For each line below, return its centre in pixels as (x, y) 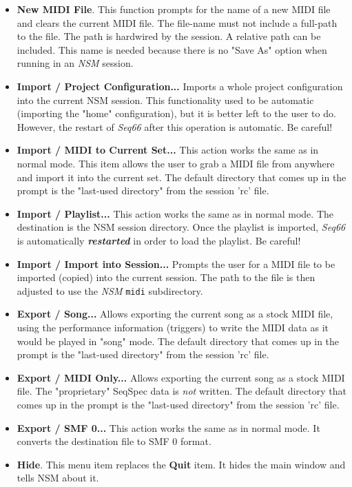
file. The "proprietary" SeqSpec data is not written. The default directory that (182, 391)
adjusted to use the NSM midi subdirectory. (110, 290)
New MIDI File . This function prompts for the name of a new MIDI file (174, 9)
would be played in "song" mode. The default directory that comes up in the (178, 341)
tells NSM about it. (58, 478)
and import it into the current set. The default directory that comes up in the (182, 177)
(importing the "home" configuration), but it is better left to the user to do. (176, 113)
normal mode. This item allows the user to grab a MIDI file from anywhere (176, 163)
